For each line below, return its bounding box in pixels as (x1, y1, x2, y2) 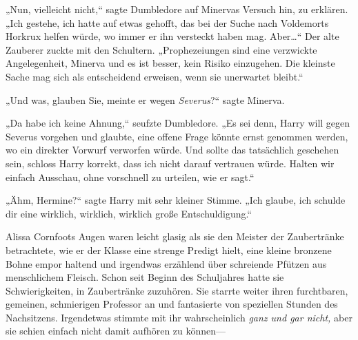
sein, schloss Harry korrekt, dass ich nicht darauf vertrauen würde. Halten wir (6, 156, 335, 170)
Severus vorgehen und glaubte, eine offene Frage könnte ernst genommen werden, (6, 129, 348, 143)
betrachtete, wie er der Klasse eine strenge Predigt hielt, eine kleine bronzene (6, 242, 332, 257)
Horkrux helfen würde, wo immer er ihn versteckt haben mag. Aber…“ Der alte (6, 29, 339, 43)
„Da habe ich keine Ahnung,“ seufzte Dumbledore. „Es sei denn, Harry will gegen (6, 116, 350, 130)
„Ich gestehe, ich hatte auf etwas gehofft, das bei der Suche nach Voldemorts (6, 15, 329, 30)
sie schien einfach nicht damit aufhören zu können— (6, 323, 226, 338)
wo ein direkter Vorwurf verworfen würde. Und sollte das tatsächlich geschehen (6, 142, 339, 157)
